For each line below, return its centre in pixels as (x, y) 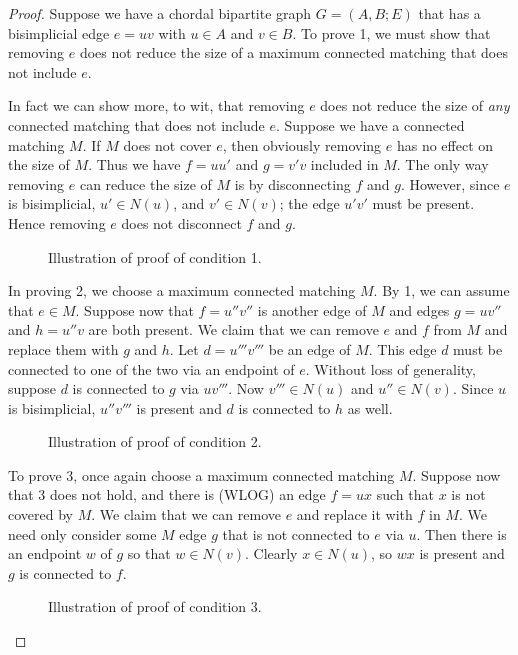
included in (344, 164)
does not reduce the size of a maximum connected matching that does (293, 52)
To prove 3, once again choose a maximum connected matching (201, 474)
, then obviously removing (302, 144)
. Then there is (461, 533)
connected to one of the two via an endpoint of (151, 368)
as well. (370, 407)
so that (149, 553)
